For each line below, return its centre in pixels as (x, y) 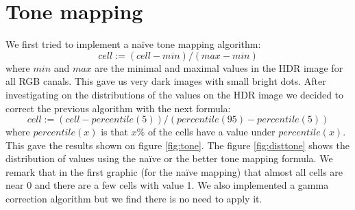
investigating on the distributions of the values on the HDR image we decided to (175, 94)
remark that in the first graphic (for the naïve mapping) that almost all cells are (174, 171)
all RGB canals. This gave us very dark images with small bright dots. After (166, 81)
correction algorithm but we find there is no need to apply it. (134, 199)
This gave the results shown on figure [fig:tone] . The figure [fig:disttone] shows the (177, 145)
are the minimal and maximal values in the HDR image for (219, 67)
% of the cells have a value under (206, 132)
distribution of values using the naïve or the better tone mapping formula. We (169, 158)
